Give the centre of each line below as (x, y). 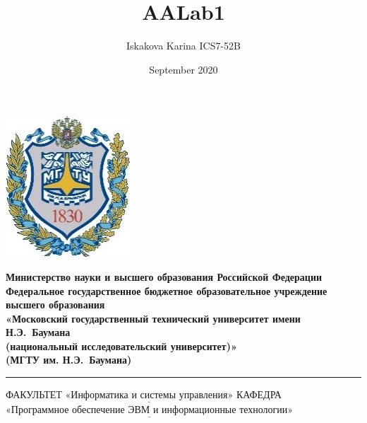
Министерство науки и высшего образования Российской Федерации (164, 276)
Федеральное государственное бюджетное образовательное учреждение (167, 290)
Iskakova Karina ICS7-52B (183, 46)
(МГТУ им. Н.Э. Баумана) (69, 360)
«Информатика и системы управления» (149, 396)
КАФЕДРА (259, 394)
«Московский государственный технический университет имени (153, 318)
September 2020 (183, 69)
